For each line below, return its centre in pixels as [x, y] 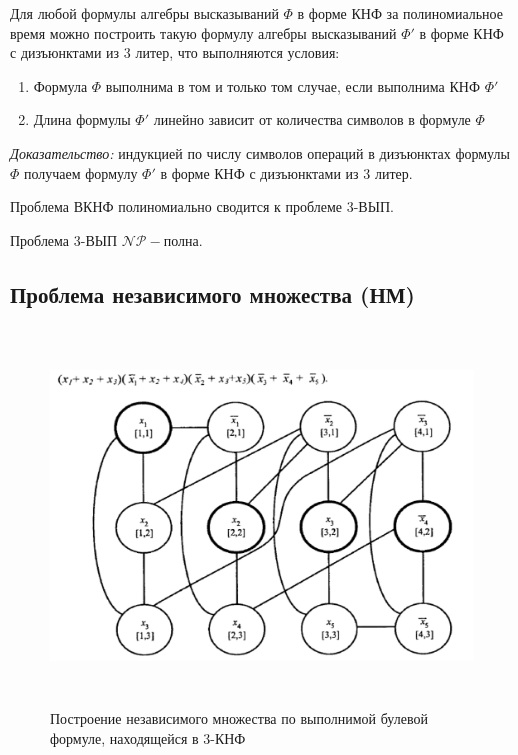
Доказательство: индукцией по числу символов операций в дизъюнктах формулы [260, 152]
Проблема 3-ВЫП [64, 239]
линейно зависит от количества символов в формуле [312, 119]
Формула [60, 85]
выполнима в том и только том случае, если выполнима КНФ [292, 85]
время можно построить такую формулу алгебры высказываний [203, 32]
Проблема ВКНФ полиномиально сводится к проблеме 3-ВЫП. [202, 206]
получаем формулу [81, 172]
